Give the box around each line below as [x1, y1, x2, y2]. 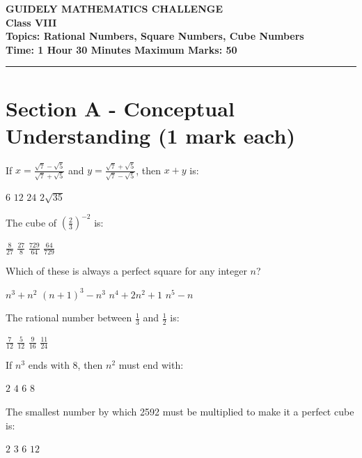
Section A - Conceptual [6, 93, 235, 122]
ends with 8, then [28, 357, 103, 372]
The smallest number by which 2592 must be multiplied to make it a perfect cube [6, 404, 354, 419]
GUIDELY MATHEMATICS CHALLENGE [6, 1, 223, 15]
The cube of [6, 215, 57, 229]
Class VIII [6, 15, 57, 29]
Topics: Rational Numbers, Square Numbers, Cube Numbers [6, 29, 304, 43]
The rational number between [6, 310, 132, 325]
